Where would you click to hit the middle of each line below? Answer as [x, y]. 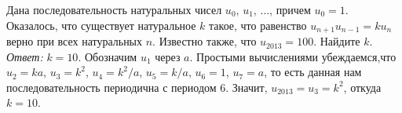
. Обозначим [108, 56]
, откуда [362, 87]
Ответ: [25, 56]
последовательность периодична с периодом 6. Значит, [137, 87]
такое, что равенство [258, 25]
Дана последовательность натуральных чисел [114, 9]
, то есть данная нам [313, 72]
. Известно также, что [205, 41]
